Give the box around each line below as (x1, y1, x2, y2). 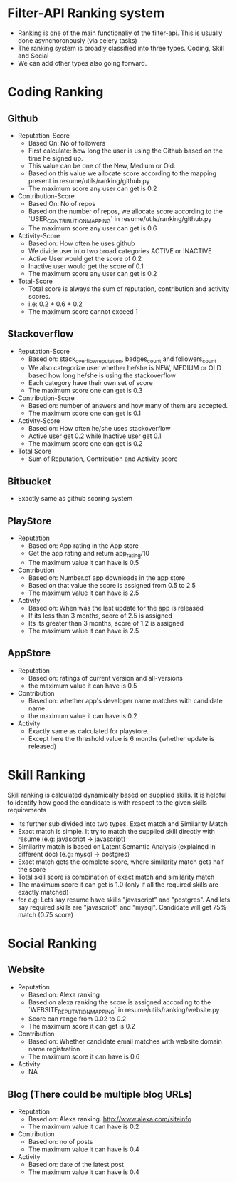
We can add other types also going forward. (17, 58, 147, 67)
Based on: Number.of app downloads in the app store (28, 573, 186, 582)
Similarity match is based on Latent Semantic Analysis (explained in (17, 842, 216, 850)
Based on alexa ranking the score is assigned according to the (28, 997, 211, 1007)
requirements (7, 805, 47, 814)
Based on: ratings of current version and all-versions (28, 673, 183, 682)
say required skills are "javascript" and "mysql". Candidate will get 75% (17, 902, 227, 911)
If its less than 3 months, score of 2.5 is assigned (28, 611, 172, 620)
